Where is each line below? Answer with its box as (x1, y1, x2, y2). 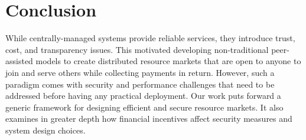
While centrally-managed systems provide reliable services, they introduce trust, (5, 32, 295, 44)
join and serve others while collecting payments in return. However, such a (5, 66, 275, 78)
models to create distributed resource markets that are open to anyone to (35, 55, 301, 67)
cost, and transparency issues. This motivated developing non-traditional (5, 43, 269, 55)
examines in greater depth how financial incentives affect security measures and (5, 112, 292, 125)
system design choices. (5, 124, 86, 136)
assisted (5, 55, 33, 67)
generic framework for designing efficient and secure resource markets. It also (5, 101, 284, 113)
